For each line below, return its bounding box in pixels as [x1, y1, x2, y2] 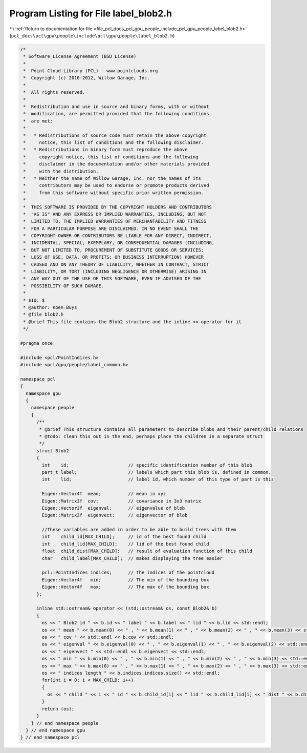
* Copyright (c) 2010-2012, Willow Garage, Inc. [23, 75, 150, 81]
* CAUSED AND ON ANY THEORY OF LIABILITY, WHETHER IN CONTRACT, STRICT [23, 261, 209, 267]
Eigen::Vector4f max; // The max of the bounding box [41, 584, 209, 590]
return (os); [41, 706, 75, 712]
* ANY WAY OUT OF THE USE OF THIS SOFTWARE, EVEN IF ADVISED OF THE [23, 276, 202, 282]
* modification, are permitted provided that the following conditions [23, 111, 209, 117]
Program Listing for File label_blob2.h [9, 8, 172, 19]
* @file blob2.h [23, 311, 64, 318]
